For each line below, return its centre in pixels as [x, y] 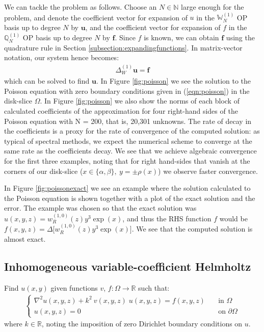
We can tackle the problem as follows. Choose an [81, 7]
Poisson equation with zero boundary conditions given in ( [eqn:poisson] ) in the [127, 91]
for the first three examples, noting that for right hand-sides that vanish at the [127, 161]
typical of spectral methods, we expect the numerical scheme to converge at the [128, 141]
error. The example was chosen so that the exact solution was [100, 208]
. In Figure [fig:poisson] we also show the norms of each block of [140, 101]
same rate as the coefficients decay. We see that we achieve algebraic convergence [130, 151]
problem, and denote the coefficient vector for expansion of [96, 17]
